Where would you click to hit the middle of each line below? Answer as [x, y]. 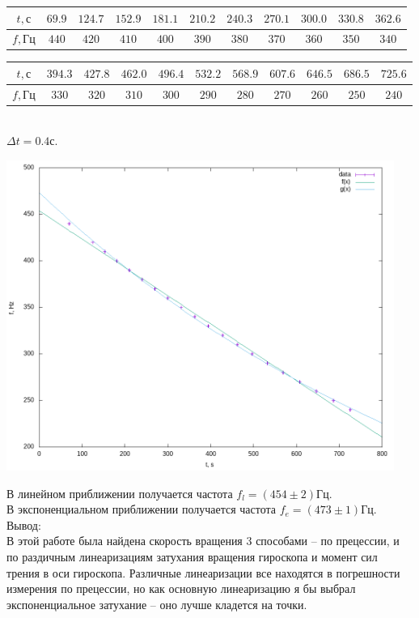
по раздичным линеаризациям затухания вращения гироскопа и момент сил [192, 557]
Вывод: [24, 524]
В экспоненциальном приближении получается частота [141, 509]
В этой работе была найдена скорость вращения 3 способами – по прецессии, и [203, 541]
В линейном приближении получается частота [120, 493]
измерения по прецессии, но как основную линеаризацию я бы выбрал [181, 588]
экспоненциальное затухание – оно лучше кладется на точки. [157, 604]
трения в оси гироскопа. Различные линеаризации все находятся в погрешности [203, 572]
